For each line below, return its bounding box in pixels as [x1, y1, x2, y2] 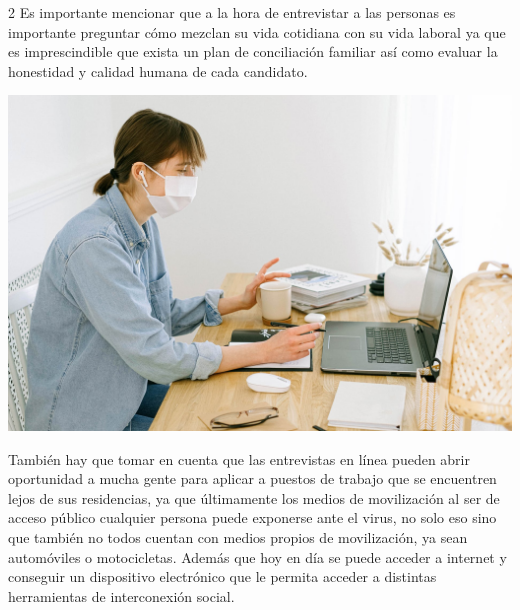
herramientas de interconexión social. [8, 585, 235, 606]
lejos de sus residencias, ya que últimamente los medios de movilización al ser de [8, 487, 500, 508]
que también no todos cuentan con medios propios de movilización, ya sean [8, 527, 468, 548]
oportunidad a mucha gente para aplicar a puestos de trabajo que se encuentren [8, 468, 497, 489]
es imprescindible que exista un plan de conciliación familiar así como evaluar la [8, 41, 498, 62]
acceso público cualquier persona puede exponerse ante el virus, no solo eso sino [8, 507, 497, 528]
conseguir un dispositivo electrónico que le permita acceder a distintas [8, 566, 437, 587]
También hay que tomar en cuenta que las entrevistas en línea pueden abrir [8, 448, 470, 469]
